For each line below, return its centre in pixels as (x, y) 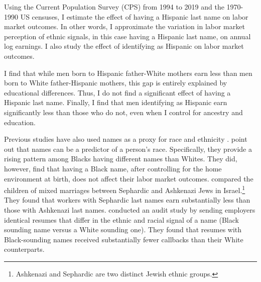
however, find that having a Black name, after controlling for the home (113, 168)
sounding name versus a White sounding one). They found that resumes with (123, 229)
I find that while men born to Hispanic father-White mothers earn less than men (128, 73)
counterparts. (24, 249)
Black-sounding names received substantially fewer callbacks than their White (124, 239)
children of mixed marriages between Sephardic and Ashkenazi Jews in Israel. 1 (125, 189)
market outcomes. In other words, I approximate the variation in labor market (124, 26)
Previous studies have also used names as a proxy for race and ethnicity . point (126, 139)
